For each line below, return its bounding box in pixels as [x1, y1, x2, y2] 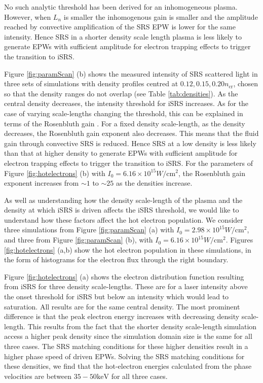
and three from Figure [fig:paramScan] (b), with [4, 234, 153, 245]
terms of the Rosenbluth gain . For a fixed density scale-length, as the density [4, 118, 245, 128]
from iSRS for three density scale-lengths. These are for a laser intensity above [4, 281, 248, 292]
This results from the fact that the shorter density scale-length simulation [27, 321, 257, 331]
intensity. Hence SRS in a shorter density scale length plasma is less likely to [4, 31, 242, 42]
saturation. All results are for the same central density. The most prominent [4, 301, 240, 311]
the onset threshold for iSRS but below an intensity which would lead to [4, 291, 229, 302]
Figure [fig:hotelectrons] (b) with [4, 167, 105, 178]
